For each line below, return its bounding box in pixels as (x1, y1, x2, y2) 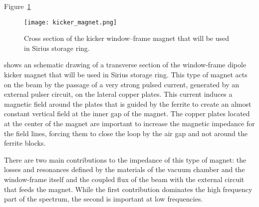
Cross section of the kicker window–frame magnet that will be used (24, 33, 230, 43)
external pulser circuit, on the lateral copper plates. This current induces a (4, 89, 233, 99)
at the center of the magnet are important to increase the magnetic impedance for (4, 118, 255, 128)
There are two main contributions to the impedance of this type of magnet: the (4, 154, 247, 165)
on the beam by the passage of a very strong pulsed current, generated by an (4, 79, 240, 89)
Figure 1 (4, 1, 31, 11)
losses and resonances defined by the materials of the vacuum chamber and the (4, 164, 245, 175)
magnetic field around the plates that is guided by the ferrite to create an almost (4, 98, 252, 109)
